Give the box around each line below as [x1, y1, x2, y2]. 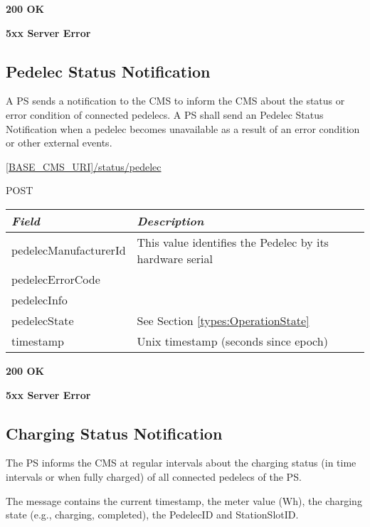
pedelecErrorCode [11, 270, 100, 287]
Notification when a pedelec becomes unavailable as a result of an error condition [6, 121, 360, 136]
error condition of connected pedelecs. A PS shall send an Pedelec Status [6, 107, 324, 122]
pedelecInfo [11, 291, 68, 308]
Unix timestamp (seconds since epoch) [137, 332, 328, 349]
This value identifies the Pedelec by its [137, 233, 329, 250]
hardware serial [137, 250, 213, 267]
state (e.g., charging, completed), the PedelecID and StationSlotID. [6, 507, 299, 522]
